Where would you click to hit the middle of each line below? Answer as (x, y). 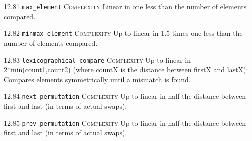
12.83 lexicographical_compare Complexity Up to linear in (97, 60)
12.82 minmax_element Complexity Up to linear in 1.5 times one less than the (123, 33)
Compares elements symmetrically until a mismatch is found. (97, 79)
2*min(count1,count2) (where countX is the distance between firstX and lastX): (126, 70)
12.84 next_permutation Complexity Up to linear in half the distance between (125, 96)
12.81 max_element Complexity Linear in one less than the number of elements (125, 6)
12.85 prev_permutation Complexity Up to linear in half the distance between (125, 122)
